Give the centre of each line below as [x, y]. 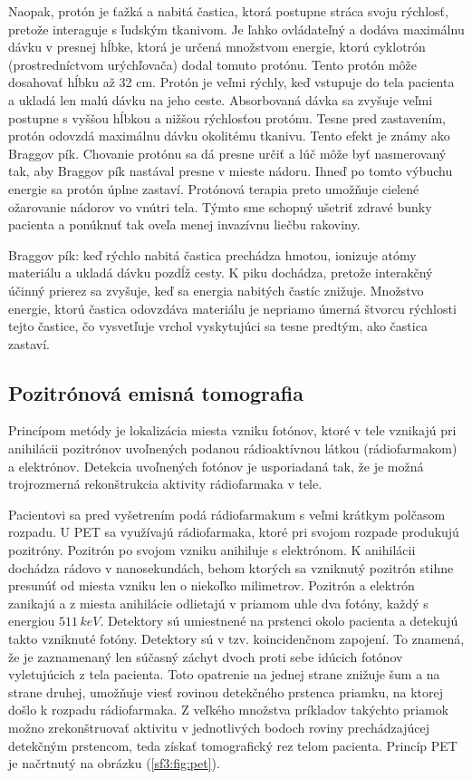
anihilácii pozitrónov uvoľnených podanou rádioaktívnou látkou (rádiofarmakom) [233, 448]
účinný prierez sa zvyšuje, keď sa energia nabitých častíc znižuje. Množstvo [216, 290]
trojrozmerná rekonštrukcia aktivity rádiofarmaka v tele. [165, 484]
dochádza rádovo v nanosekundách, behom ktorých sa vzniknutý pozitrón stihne [231, 567]
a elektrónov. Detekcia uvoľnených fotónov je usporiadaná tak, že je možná [216, 466]
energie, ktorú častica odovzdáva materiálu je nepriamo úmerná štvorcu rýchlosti [232, 308]
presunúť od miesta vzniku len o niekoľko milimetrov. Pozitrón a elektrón [212, 585]
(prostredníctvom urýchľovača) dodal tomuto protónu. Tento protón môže [213, 64]
